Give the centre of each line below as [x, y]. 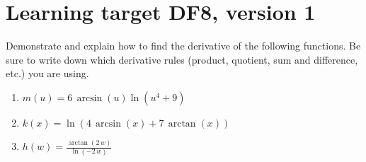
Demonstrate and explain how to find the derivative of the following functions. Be [183, 46]
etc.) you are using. [47, 73]
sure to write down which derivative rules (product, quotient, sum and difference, [182, 59]
